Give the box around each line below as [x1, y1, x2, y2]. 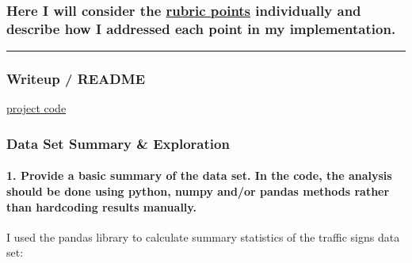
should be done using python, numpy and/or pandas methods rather [6, 182, 390, 199]
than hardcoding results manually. [6, 198, 196, 215]
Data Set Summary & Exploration [6, 133, 230, 153]
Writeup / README [6, 69, 145, 89]
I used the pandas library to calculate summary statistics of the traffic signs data [6, 228, 400, 245]
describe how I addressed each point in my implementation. [6, 18, 396, 38]
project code [6, 100, 67, 116]
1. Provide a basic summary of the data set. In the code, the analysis [6, 167, 392, 184]
